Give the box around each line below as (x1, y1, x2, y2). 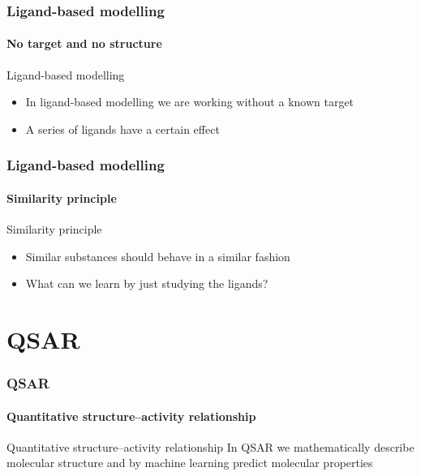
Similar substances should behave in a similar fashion (25, 247, 290, 264)
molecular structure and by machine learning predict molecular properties (6, 454, 373, 471)
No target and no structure (6, 35, 162, 52)
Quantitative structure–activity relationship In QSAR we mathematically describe (6, 438, 415, 455)
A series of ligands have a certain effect (25, 120, 220, 137)
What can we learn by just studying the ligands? (25, 275, 268, 292)
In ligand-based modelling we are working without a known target (25, 93, 354, 110)
